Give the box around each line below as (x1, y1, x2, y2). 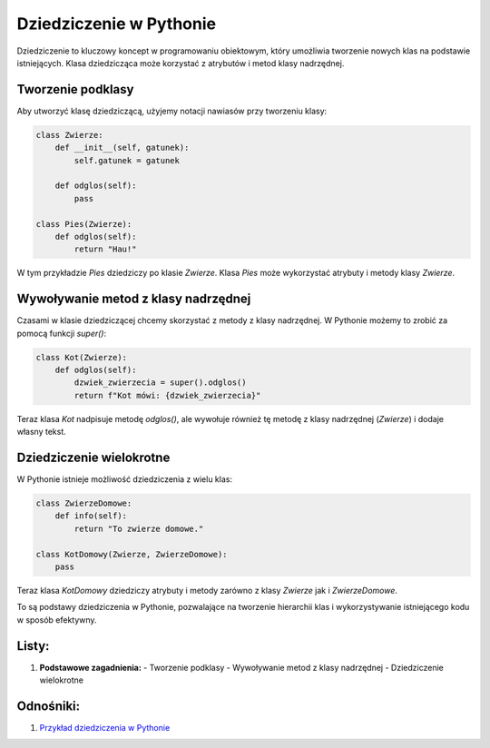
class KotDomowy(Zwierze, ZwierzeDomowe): (35, 549, 228, 559)
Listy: (16, 638, 50, 654)
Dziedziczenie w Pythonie (16, 14, 217, 34)
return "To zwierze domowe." (73, 523, 204, 534)
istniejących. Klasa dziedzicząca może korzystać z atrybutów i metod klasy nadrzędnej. (16, 57, 345, 68)
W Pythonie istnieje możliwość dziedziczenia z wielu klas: (16, 474, 233, 485)
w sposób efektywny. (16, 614, 97, 625)
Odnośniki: (16, 698, 81, 714)
